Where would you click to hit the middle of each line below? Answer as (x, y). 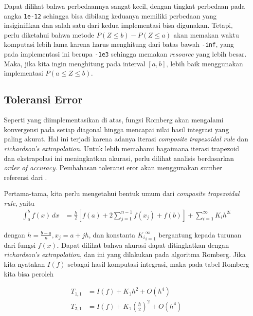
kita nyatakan (25, 264)
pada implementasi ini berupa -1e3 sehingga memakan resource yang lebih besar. (125, 54)
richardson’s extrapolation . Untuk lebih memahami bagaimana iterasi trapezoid (122, 148)
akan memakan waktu (206, 34)
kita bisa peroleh (29, 273)
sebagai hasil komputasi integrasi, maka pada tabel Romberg (159, 264)
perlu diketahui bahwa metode (49, 34)
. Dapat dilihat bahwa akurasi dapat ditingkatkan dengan (143, 245)
